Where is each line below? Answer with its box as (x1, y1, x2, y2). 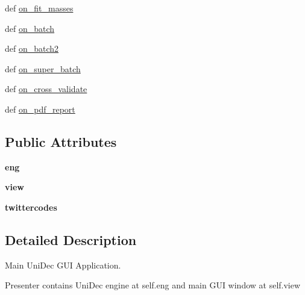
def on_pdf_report (5, 102, 75, 115)
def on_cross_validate (5, 82, 87, 95)
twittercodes (5, 200, 57, 213)
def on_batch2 (5, 42, 59, 55)
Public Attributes (5, 132, 117, 151)
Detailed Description (5, 230, 137, 249)
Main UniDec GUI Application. (5, 258, 121, 271)
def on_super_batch (5, 62, 81, 75)
